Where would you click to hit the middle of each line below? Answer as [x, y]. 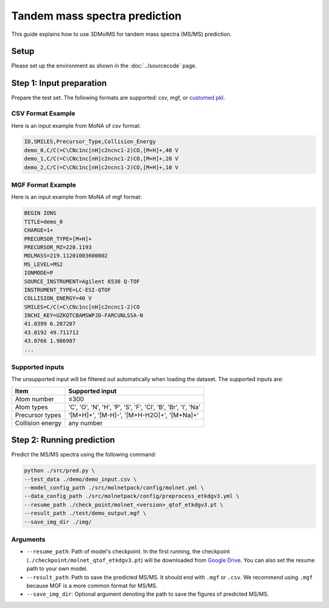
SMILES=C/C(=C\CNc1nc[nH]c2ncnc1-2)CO [82, 307]
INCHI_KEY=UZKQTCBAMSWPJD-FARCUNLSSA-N [83, 316]
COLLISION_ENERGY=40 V [58, 299]
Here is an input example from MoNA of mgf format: [77, 197]
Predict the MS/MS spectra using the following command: [84, 455]
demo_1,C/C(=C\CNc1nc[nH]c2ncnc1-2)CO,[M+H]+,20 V [101, 159]
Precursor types [38, 415]
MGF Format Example [44, 185]
